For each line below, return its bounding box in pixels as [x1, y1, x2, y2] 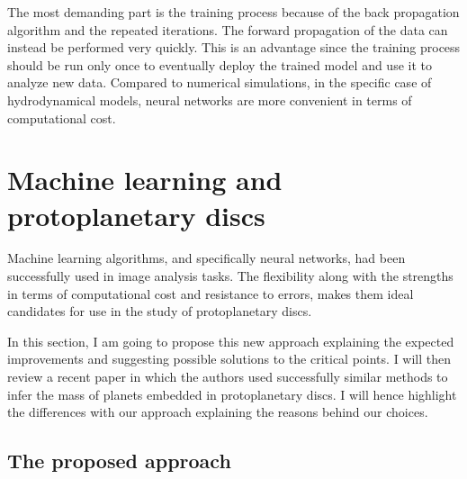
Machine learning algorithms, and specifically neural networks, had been [7, 249, 406, 267]
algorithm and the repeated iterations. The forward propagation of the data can [7, 20, 448, 39]
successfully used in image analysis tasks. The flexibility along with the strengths [7, 267, 454, 285]
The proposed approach [7, 447, 231, 474]
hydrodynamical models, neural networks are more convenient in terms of [7, 90, 412, 109]
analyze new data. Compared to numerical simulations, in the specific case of [7, 73, 432, 92]
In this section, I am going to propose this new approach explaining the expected [7, 331, 454, 350]
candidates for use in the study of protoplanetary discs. [7, 302, 312, 321]
